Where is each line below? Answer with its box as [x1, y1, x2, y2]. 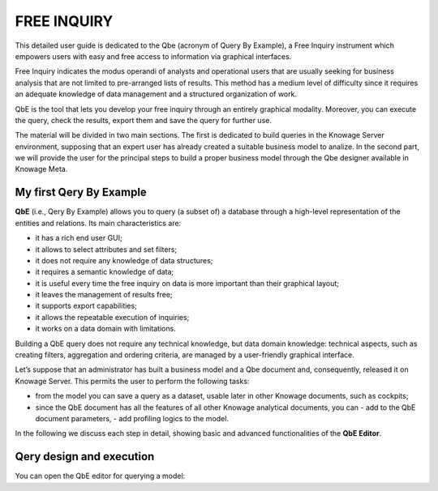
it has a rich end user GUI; [35, 233, 123, 243]
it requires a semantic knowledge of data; [35, 267, 174, 277]
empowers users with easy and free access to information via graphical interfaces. [15, 51, 292, 61]
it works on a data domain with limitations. [35, 324, 176, 334]
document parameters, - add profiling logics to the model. [35, 414, 229, 423]
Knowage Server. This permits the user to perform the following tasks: [15, 376, 250, 386]
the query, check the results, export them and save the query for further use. [15, 115, 272, 125]
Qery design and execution [15, 450, 155, 463]
